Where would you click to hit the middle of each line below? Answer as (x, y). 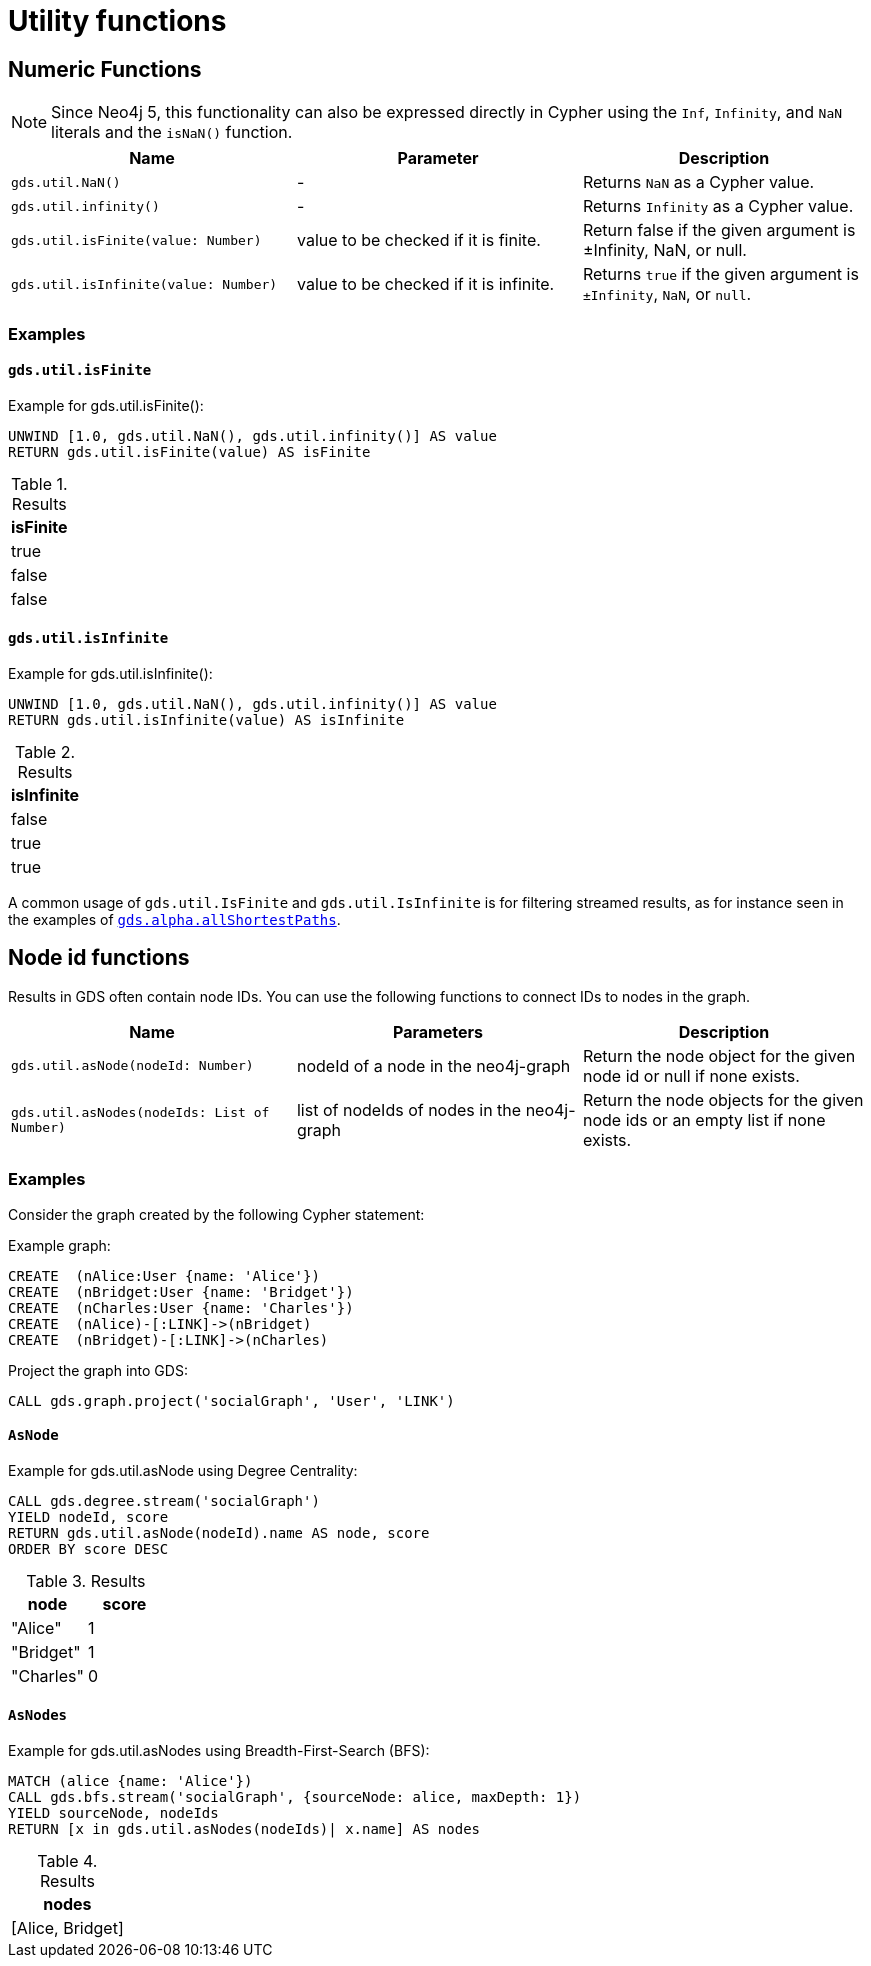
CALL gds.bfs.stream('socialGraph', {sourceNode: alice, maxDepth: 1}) (295, 1797)
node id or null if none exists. (691, 1075)
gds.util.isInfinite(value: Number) (144, 284)
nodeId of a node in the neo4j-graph (433, 1065)
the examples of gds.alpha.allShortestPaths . (174, 919)
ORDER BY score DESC (88, 1548)
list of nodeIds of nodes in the (409, 1109)
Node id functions (99, 958)
